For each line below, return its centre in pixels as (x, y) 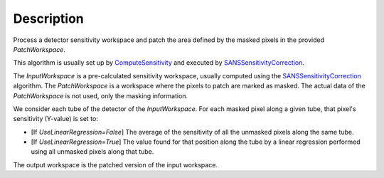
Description (49, 19)
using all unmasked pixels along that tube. (92, 152)
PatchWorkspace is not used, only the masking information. (101, 95)
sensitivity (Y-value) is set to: (56, 119)
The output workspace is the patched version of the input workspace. (116, 164)
